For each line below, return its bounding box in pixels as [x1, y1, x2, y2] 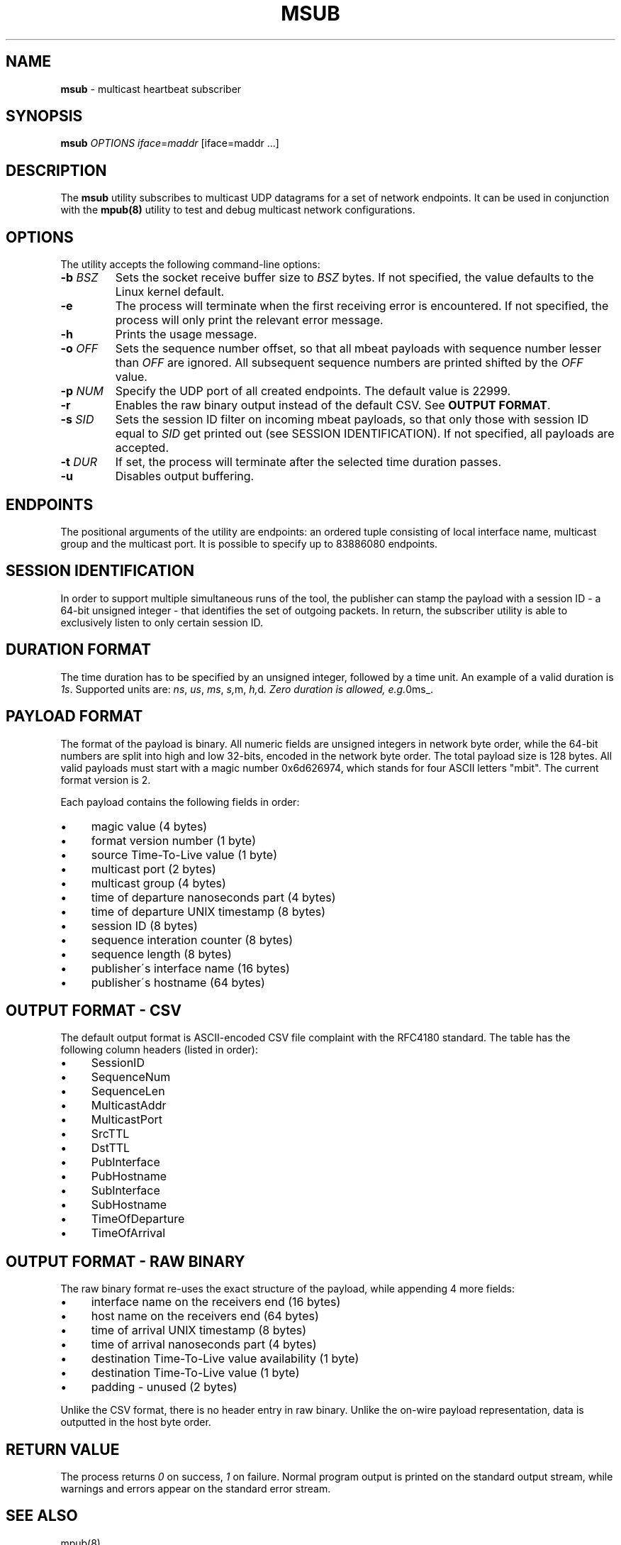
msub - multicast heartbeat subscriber [60, 82, 242, 95]
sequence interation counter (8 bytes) [91, 932, 293, 947]
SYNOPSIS [6, 107, 83, 126]
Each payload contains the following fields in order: [60, 795, 300, 808]
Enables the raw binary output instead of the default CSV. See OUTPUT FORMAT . [115, 398, 551, 413]
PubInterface [91, 1155, 160, 1170]
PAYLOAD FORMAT [6, 707, 143, 726]
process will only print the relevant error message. [115, 313, 384, 328]
